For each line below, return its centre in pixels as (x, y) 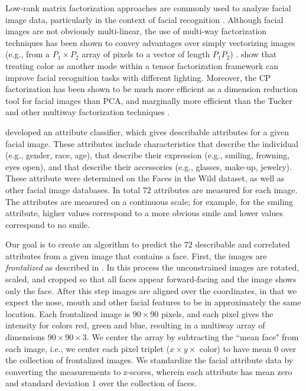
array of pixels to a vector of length (146, 54)
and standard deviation (48, 383)
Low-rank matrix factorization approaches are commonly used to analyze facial (148, 8)
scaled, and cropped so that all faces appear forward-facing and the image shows (151, 279)
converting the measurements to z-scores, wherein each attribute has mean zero (149, 371)
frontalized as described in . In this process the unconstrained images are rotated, (152, 267)
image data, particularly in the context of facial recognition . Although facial (144, 19)
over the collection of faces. (148, 383)
